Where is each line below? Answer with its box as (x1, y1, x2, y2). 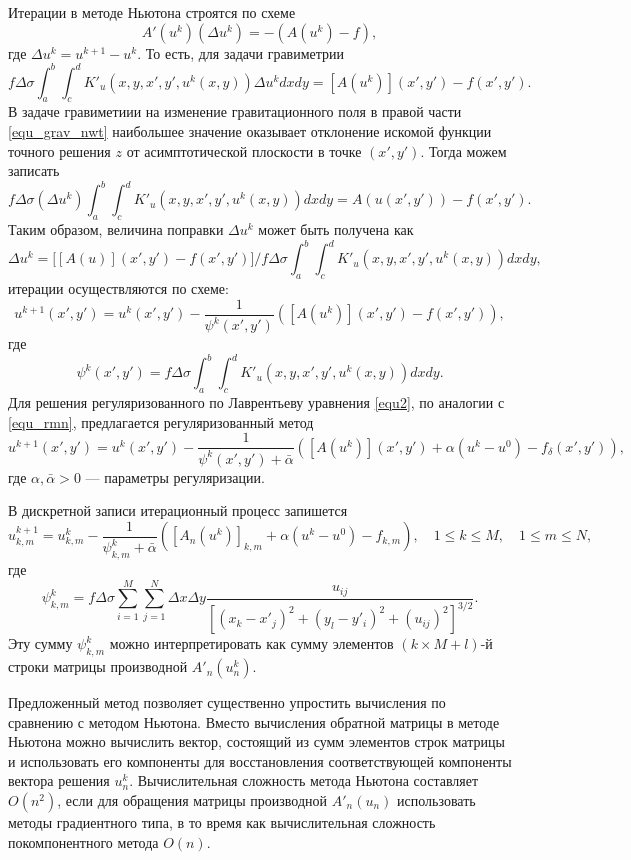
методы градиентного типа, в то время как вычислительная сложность (8, 812, 436, 833)
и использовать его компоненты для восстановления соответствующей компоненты (8, 750, 512, 771)
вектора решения (8, 770, 110, 791)
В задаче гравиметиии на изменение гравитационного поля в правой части (8, 101, 462, 122)
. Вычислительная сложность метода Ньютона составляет (129, 770, 479, 791)
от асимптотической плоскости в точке (126, 140, 362, 161)
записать (8, 160, 60, 181)
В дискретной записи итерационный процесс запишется (8, 500, 348, 521)
